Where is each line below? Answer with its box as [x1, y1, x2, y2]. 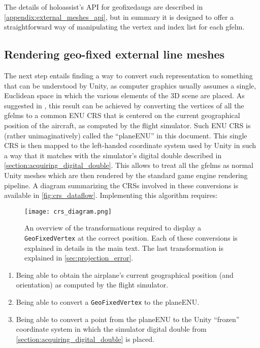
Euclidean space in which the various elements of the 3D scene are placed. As [4, 90, 245, 101]
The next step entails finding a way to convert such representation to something [4, 70, 253, 80]
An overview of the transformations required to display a [24, 222, 202, 233]
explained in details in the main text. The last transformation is [24, 242, 224, 253]
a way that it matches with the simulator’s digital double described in [4, 150, 222, 160]
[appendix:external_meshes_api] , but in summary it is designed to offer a [4, 11, 234, 22]
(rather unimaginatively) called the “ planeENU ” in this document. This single [4, 130, 247, 140]
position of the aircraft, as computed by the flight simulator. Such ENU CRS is [4, 120, 251, 130]
